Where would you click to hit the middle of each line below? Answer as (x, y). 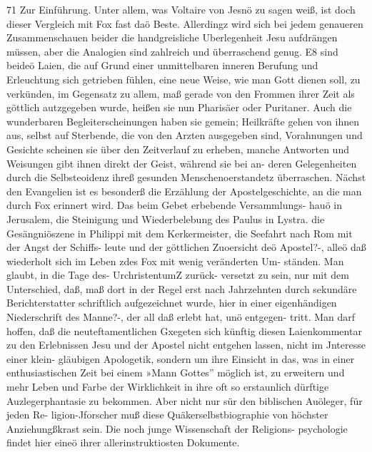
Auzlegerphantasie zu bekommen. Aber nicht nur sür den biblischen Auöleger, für (185, 400)
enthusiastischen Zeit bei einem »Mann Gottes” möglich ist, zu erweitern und (176, 373)
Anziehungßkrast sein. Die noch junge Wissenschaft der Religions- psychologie (177, 428)
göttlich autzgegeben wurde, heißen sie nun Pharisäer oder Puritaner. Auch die (179, 107)
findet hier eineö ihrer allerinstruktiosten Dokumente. (123, 442)
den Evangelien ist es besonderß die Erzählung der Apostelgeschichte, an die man (184, 191)
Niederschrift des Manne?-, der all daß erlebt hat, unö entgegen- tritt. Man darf (181, 317)
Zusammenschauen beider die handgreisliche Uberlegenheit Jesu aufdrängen (172, 37)
